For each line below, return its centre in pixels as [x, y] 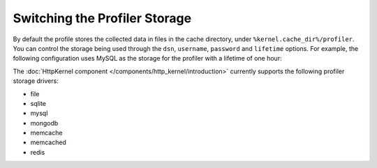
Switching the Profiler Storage [102, 18]
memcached [48, 142]
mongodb [44, 123]
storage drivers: [36, 81]
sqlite [38, 103]
